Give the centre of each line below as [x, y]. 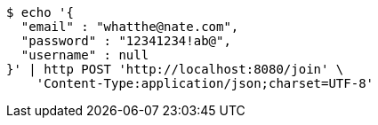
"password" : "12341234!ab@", [126, 41]
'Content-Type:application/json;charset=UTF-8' [205, 83]
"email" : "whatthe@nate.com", [130, 27]
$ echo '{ [40, 12]
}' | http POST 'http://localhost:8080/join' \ [175, 69]
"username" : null [85, 55]
